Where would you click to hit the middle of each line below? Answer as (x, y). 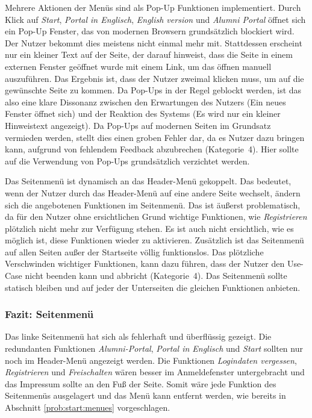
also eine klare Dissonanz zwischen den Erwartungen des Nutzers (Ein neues (145, 101)
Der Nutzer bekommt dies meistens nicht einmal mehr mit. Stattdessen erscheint (154, 42)
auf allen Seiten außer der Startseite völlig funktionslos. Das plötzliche (134, 251)
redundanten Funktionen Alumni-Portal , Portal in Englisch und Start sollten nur (154, 348)
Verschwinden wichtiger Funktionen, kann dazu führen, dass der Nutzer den (145, 264)
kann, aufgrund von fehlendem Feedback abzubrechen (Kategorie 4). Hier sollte (152, 149)
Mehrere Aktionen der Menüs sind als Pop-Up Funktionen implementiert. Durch (153, 7)
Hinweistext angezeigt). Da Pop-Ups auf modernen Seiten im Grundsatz (138, 125)
